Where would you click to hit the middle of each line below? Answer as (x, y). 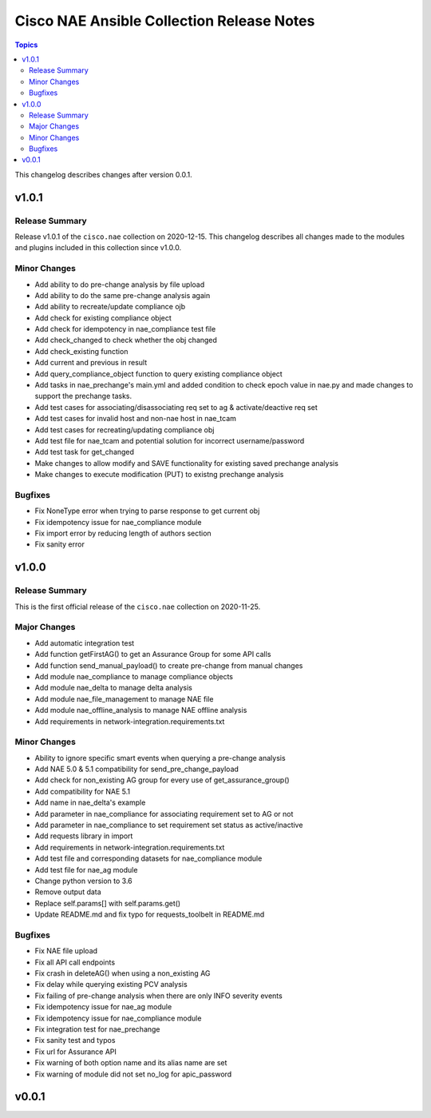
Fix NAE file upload (66, 951)
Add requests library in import (84, 836)
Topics (26, 45)
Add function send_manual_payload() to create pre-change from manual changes (169, 665)
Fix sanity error (60, 544)
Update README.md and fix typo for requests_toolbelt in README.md (150, 914)
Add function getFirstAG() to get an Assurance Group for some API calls (153, 654)
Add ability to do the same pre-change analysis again (123, 295)
